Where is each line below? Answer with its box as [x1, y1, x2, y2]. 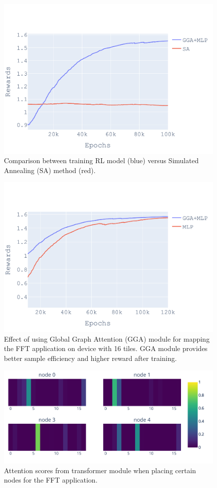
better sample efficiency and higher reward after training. [4, 353, 177, 363]
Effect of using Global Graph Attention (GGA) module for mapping [4, 333, 210, 344]
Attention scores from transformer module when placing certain [4, 465, 196, 475]
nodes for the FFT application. [4, 475, 98, 485]
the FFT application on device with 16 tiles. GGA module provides [4, 343, 208, 354]
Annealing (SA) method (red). [4, 165, 96, 175]
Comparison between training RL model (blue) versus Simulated [4, 155, 199, 166]
